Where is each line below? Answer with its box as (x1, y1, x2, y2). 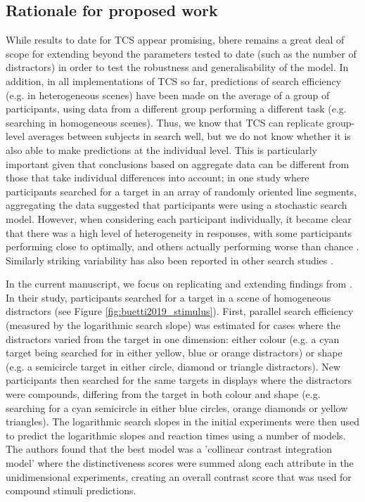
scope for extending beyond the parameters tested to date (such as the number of (6, 46, 357, 60)
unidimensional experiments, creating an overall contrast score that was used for (6, 469, 352, 484)
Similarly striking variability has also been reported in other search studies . (6, 252, 333, 267)
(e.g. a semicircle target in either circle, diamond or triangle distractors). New (6, 359, 341, 373)
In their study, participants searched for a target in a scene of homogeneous (6, 290, 331, 304)
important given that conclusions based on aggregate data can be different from (6, 156, 350, 171)
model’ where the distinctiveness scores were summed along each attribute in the (6, 456, 354, 470)
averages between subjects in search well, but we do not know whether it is (27, 129, 351, 143)
